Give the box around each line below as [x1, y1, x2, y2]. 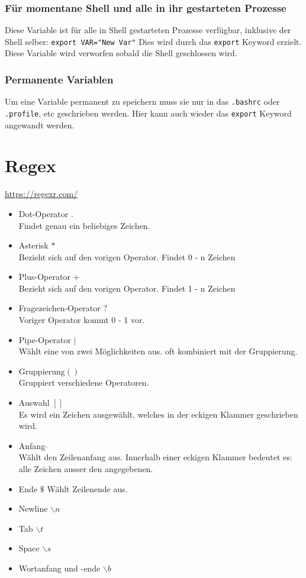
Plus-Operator [18, 270, 70, 283]
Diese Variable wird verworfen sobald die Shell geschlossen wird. [5, 47, 237, 59]
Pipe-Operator [18, 333, 71, 345]
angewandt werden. [5, 118, 75, 131]
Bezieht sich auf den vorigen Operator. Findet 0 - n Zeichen [18, 250, 236, 263]
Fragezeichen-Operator [18, 302, 101, 314]
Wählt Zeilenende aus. [47, 482, 128, 495]
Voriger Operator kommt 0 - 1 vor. [18, 314, 145, 326]
